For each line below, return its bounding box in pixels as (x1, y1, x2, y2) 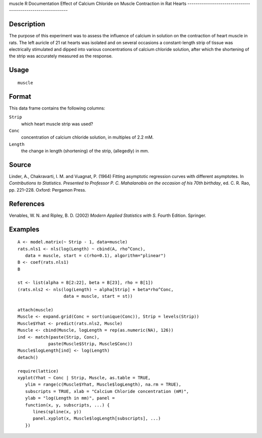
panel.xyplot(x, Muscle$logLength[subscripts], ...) (33, 416, 161, 422)
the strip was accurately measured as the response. (9, 53, 113, 59)
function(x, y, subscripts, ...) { (25, 402, 110, 407)
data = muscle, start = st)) (63, 293, 133, 299)
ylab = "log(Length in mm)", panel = (25, 395, 115, 401)
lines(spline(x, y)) (33, 409, 82, 414)
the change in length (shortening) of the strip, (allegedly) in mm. (21, 148, 149, 154)
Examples (9, 225, 40, 233)
